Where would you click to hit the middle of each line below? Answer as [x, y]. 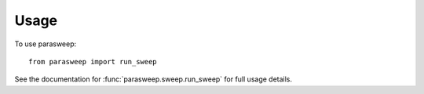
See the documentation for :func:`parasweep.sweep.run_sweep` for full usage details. [154, 79]
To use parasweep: [46, 44]
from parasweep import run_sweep [93, 61]
